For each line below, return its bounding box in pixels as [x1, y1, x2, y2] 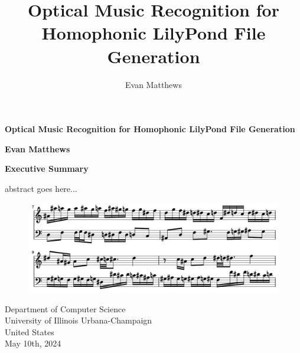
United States [5, 325, 54, 338]
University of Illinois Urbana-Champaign [5, 314, 152, 326]
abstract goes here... [5, 182, 77, 194]
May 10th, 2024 [5, 337, 61, 349]
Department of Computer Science [5, 302, 126, 315]
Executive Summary [5, 162, 89, 175]
